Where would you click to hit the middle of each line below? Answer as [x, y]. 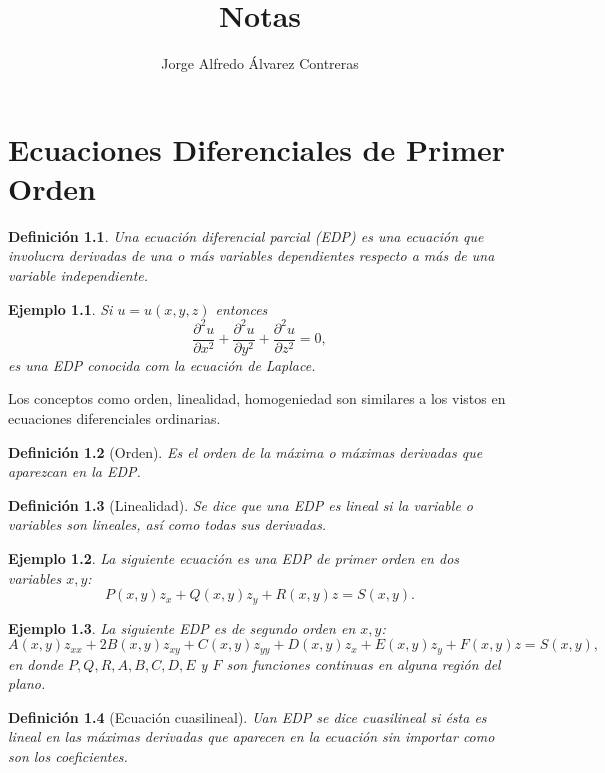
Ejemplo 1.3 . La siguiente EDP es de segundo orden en [182, 627]
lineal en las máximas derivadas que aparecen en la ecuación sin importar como [251, 736]
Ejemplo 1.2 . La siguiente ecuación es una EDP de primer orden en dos [234, 557]
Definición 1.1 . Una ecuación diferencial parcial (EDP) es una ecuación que [246, 235]
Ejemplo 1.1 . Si [60, 308]
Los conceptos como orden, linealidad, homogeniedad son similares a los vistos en [257, 398]
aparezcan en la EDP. [74, 471]
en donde [36, 663]
